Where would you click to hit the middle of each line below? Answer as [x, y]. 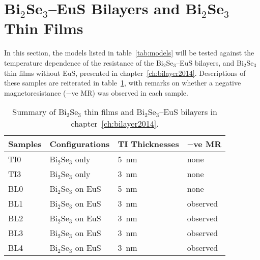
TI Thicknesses [148, 144]
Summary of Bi [39, 112]
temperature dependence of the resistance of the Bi [84, 62]
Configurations [80, 144]
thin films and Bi [114, 112]
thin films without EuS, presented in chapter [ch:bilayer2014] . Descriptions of [125, 73]
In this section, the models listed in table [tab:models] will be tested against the [129, 53]
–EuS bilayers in [188, 112]
